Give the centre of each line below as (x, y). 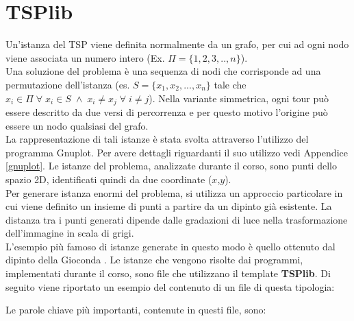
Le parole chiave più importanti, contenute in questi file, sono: (136, 310)
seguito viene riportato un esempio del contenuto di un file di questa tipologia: (170, 286)
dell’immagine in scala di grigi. (70, 233)
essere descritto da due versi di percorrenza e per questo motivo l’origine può (167, 111)
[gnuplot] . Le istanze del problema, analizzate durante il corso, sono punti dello (171, 166)
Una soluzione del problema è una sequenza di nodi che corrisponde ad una (163, 71)
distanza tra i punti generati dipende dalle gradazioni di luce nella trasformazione (177, 219)
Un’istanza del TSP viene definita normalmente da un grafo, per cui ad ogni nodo (177, 44)
